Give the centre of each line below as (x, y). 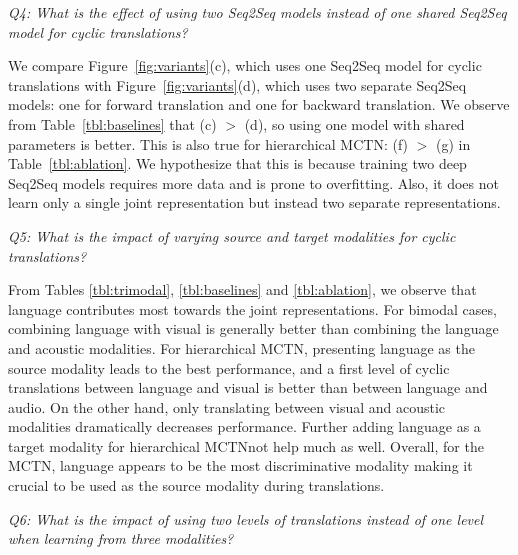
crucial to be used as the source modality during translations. (196, 485)
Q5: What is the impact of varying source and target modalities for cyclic (232, 235)
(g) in (453, 143)
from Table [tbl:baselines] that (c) (112, 123)
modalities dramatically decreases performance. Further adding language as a (244, 426)
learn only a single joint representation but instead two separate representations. (254, 202)
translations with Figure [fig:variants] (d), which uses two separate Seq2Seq (237, 84)
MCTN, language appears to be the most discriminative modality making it (240, 465)
